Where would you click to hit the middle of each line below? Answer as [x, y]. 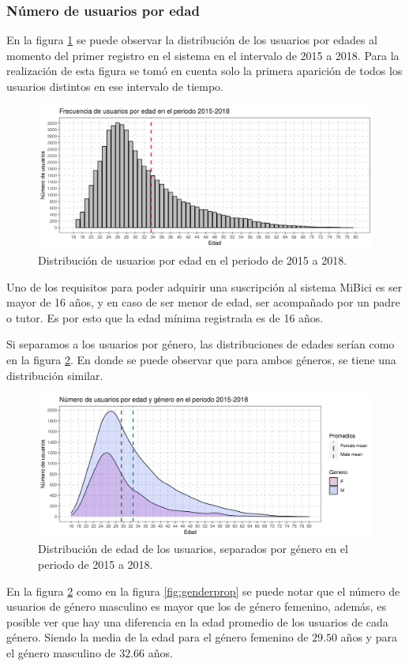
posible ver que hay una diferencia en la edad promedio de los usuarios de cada [197, 621]
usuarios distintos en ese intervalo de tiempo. [115, 86]
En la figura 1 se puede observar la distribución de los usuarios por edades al [192, 40]
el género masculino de [61, 653]
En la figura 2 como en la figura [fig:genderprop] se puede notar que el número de [203, 591]
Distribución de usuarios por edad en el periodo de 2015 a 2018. [193, 260]
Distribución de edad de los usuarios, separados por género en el [193, 549]
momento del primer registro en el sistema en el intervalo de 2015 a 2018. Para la [203, 55]
